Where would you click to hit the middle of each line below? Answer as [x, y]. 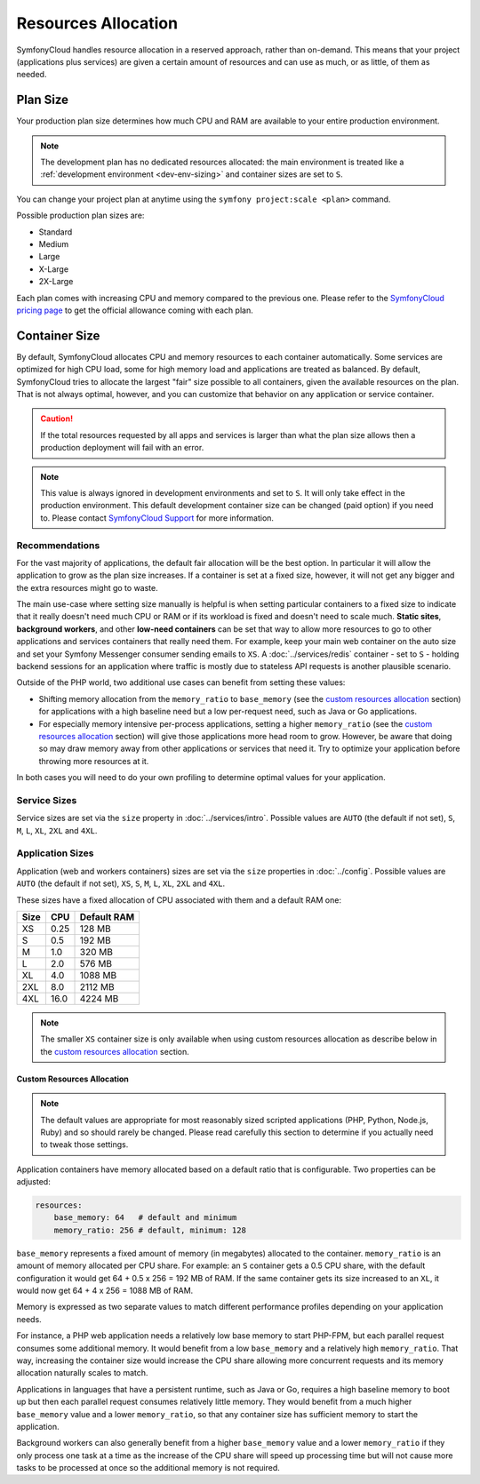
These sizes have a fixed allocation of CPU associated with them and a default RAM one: [179, 900]
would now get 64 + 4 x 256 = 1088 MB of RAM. [105, 1291]
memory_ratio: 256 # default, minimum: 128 [150, 1230]
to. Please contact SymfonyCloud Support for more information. [157, 518]
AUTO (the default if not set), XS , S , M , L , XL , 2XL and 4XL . [121, 883]
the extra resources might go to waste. [88, 587]
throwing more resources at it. [94, 761]
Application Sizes [55, 853]
